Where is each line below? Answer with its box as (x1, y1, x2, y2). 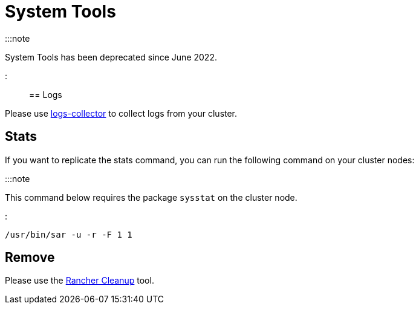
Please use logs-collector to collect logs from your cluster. (5, 108, 238, 119)
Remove (5, 250, 55, 265)
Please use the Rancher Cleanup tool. (5, 275, 154, 286)
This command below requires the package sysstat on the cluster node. (5, 192, 297, 203)
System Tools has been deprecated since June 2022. (5, 51, 217, 62)
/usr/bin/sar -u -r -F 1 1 (5, 229, 132, 239)
